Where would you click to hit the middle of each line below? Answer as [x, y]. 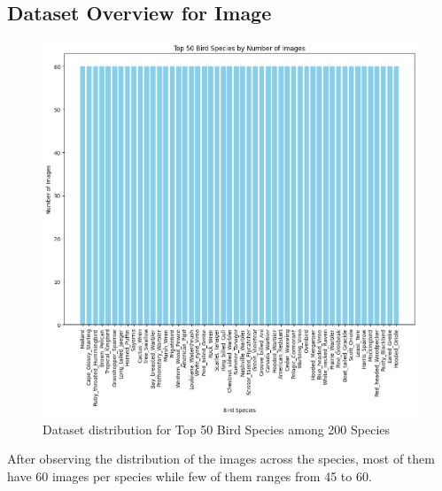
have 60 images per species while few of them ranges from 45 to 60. [190, 476]
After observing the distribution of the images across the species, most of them [221, 459]
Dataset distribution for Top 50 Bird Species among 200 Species [217, 429]
